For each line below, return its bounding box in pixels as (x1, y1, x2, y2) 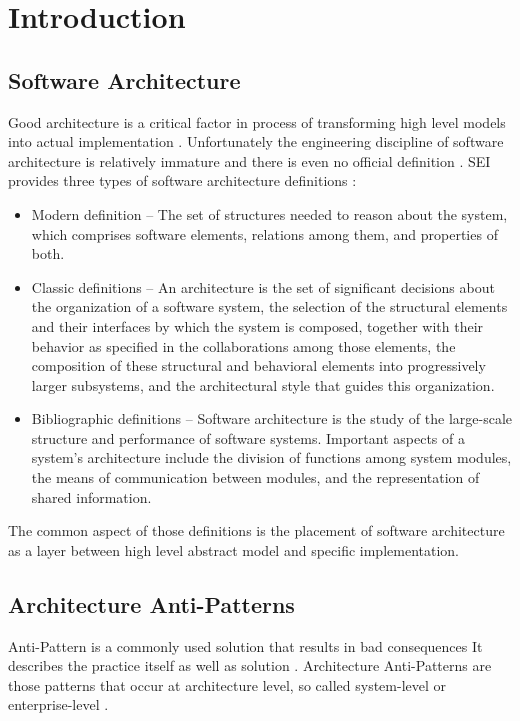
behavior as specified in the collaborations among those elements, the (31, 335, 456, 356)
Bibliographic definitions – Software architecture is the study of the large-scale (31, 408, 512, 429)
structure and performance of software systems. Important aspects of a (31, 427, 465, 448)
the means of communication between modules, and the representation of (31, 467, 480, 488)
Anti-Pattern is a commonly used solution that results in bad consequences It (8, 635, 483, 656)
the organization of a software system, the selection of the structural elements (31, 296, 508, 317)
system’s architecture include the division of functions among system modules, (31, 447, 512, 468)
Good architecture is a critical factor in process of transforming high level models (8, 111, 506, 132)
